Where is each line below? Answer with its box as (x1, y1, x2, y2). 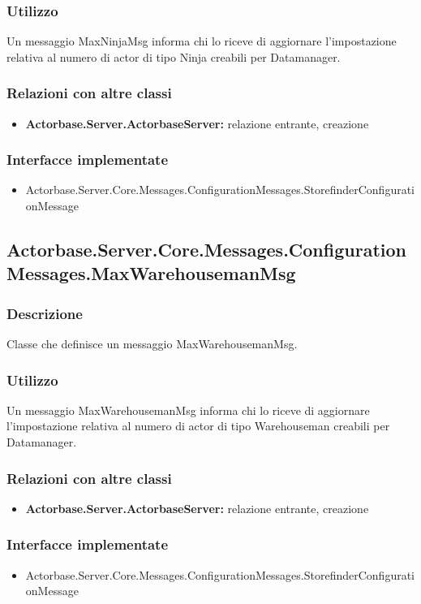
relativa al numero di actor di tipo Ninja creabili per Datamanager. (6, 48, 341, 65)
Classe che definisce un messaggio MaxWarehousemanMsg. (6, 335, 298, 352)
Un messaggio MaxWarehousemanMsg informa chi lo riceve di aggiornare (6, 401, 370, 418)
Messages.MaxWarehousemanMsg (6, 261, 296, 286)
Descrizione (6, 303, 83, 323)
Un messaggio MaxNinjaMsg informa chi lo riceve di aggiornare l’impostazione (6, 32, 397, 50)
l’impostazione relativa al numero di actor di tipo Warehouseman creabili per (6, 417, 390, 434)
